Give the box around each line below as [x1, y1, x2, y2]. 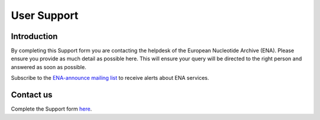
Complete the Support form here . [11, 105, 92, 112]
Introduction [11, 31, 58, 41]
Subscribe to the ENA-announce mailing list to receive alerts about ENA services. [11, 74, 210, 82]
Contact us [11, 90, 53, 100]
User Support [11, 9, 79, 22]
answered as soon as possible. [11, 63, 87, 70]
